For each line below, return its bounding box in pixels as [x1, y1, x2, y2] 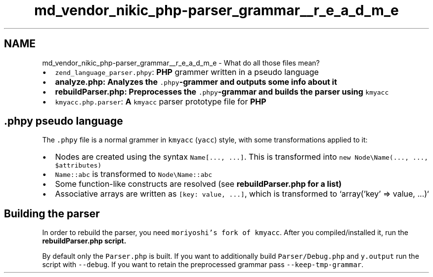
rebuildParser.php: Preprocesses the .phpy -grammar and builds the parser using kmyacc [55, 86, 389, 97]
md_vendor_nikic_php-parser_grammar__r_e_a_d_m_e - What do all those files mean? [42, 58, 320, 67]
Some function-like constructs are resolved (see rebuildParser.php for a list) [55, 179, 342, 189]
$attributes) [55, 162, 102, 170]
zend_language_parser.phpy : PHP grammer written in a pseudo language [55, 67, 319, 77]
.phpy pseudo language [4, 115, 123, 128]
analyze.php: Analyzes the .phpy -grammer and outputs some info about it [55, 76, 337, 87]
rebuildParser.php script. [42, 237, 127, 245]
